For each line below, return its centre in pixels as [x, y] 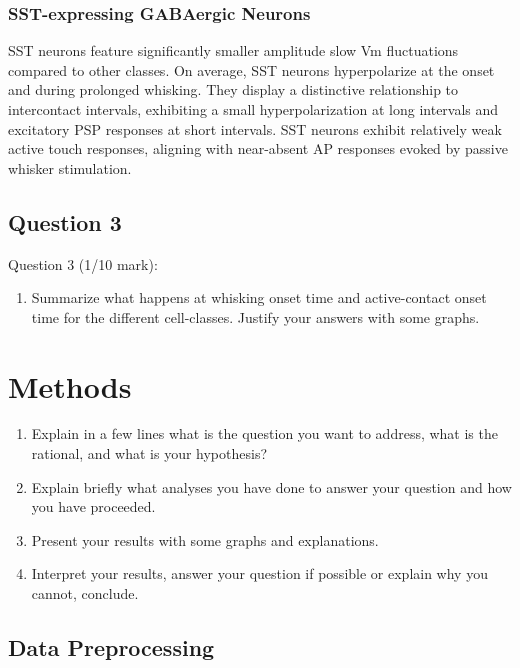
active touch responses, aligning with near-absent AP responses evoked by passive [258, 148]
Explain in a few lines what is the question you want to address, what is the [264, 433]
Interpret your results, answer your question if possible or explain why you [259, 573]
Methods [70, 385]
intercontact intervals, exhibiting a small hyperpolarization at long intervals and [253, 109]
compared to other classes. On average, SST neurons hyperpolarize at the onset [251, 69]
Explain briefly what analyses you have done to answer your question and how [271, 486]
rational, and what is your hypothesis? [149, 453]
